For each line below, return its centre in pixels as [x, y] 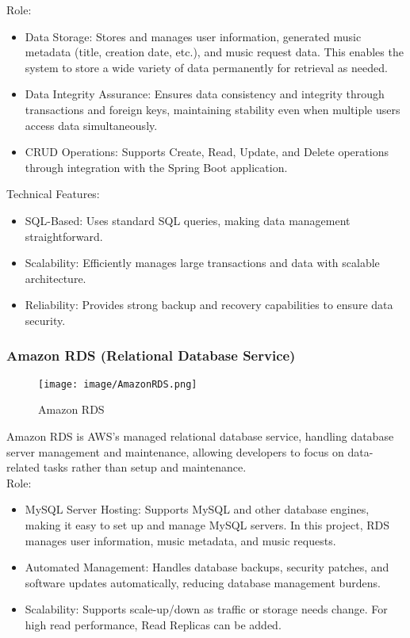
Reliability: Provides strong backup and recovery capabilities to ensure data [209, 305]
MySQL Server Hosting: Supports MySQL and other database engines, [197, 509]
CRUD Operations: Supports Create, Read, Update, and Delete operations [207, 152]
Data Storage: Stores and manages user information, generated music [193, 36]
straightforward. [64, 236]
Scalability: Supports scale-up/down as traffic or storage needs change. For [206, 609]
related [23, 467]
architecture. [56, 278]
